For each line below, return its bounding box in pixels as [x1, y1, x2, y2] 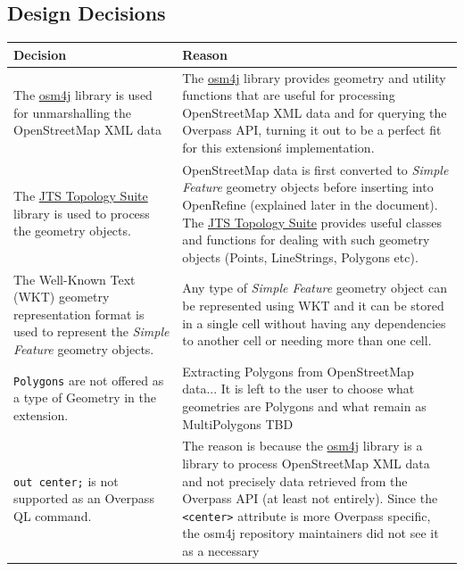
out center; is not [13, 471, 119, 490]
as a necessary [182, 542, 260, 560]
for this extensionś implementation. [182, 137, 375, 156]
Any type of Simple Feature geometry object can [182, 278, 447, 297]
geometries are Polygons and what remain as [182, 396, 427, 415]
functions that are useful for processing [182, 86, 395, 104]
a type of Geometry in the [13, 388, 156, 407]
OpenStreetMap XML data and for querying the [182, 103, 447, 121]
